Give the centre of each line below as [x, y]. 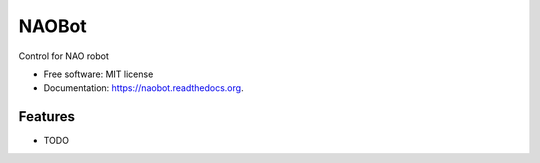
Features [46, 116]
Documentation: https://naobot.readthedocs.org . [143, 88]
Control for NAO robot [63, 56]
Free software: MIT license [98, 74]
